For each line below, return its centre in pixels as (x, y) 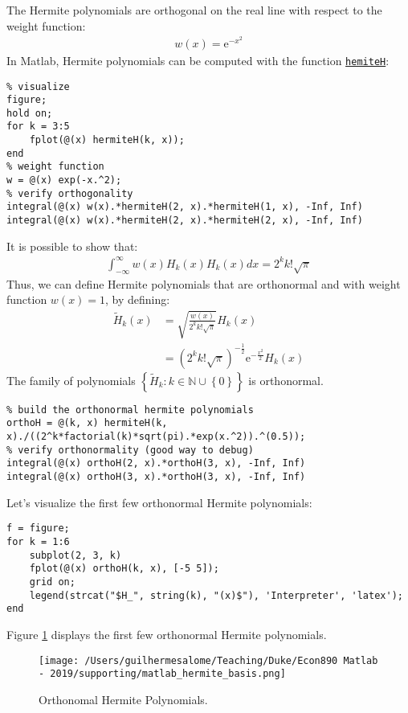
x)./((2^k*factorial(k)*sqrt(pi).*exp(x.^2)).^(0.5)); (156, 437)
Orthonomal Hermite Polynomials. (123, 699)
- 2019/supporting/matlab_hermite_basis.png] (162, 674)
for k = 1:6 (38, 541)
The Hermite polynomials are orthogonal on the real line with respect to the (194, 10)
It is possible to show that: (72, 246)
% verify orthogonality (70, 193)
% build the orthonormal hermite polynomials (130, 410)
